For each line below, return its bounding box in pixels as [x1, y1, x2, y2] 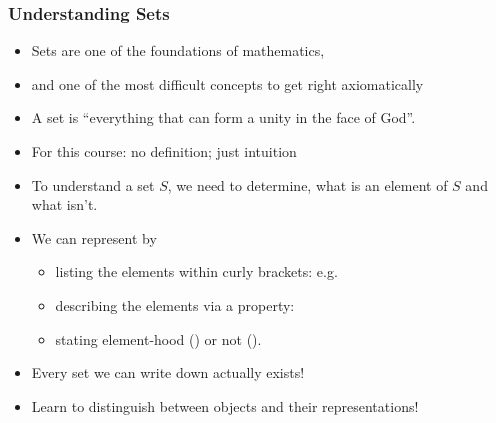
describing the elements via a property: [55, 294, 295, 315]
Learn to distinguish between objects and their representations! [31, 395, 419, 416]
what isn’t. [31, 194, 98, 215]
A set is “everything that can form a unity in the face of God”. [31, 107, 416, 128]
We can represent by [31, 227, 157, 248]
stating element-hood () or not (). [55, 328, 262, 349]
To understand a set [31, 174, 155, 195]
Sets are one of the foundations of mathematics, [31, 40, 325, 61]
